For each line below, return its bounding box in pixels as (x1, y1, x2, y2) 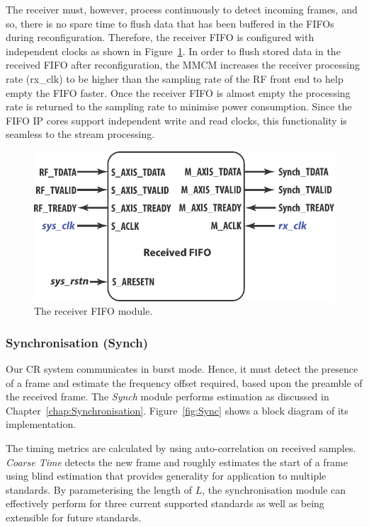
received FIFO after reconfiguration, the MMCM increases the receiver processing (6, 57, 360, 72)
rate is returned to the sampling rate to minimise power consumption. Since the (6, 99, 352, 114)
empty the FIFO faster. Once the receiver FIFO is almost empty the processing (6, 85, 351, 100)
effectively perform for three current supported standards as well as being (6, 496, 324, 511)
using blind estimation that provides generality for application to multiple (6, 468, 327, 483)
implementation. (6, 417, 76, 432)
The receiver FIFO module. (34, 303, 153, 318)
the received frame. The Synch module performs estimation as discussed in (6, 389, 329, 404)
